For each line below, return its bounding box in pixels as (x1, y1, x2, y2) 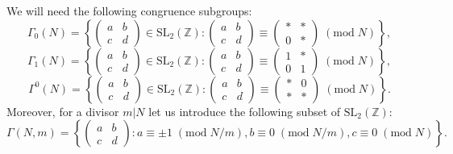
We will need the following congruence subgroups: (6, 2, 252, 19)
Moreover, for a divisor (6, 102, 119, 119)
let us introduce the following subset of (148, 102, 341, 119)
